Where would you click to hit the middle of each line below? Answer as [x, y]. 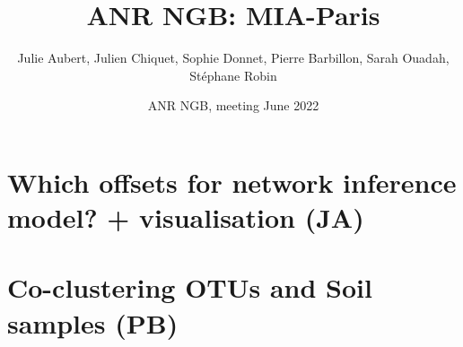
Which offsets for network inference [232, 182]
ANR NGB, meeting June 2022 [233, 105]
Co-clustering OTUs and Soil [190, 287]
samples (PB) [93, 322]
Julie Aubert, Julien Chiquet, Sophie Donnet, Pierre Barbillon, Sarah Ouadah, [233, 58]
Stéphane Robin [233, 75]
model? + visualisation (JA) [186, 217]
